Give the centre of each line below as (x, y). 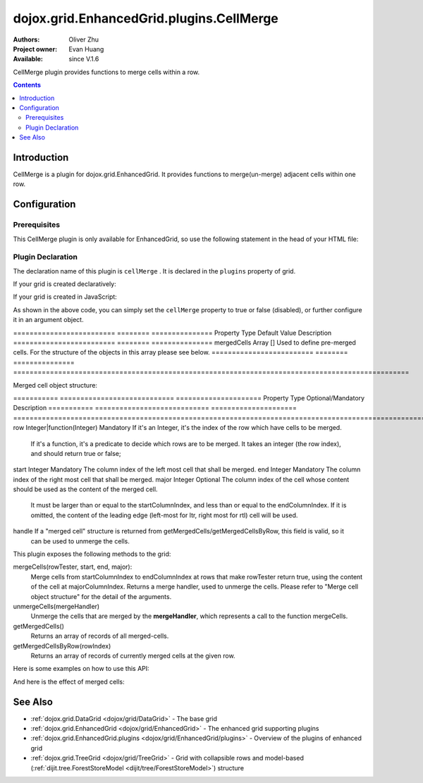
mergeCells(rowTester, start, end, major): (73, 567)
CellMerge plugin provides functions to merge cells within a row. (106, 72)
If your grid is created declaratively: (65, 284)
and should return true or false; (76, 453)
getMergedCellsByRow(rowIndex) (62, 646)
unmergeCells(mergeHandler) (56, 606)
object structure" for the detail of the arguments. (101, 596)
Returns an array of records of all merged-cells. (100, 636)
